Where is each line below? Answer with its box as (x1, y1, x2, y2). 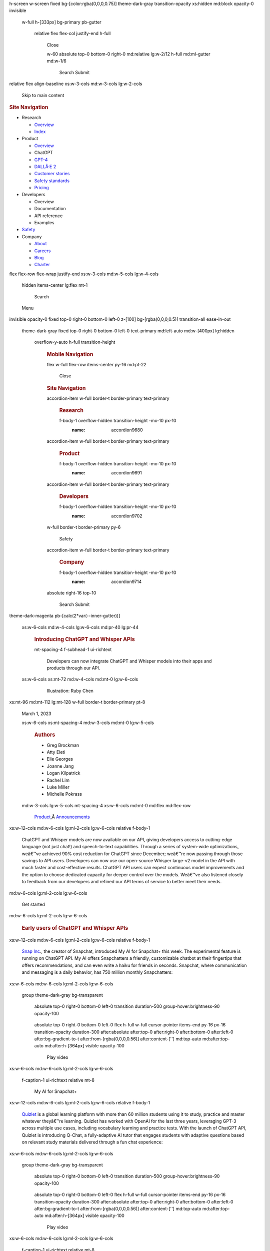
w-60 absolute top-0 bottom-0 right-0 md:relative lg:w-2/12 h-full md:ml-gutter (46, 51, 210, 57)
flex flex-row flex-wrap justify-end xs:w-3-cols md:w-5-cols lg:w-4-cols (9, 271, 159, 277)
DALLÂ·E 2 (34, 163, 56, 170)
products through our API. (46, 665, 100, 671)
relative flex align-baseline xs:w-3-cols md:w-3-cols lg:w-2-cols (9, 81, 142, 87)
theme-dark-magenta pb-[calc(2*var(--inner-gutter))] (9, 613, 120, 619)
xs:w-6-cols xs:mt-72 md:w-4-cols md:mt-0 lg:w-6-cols (21, 676, 138, 683)
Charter (34, 262, 50, 268)
